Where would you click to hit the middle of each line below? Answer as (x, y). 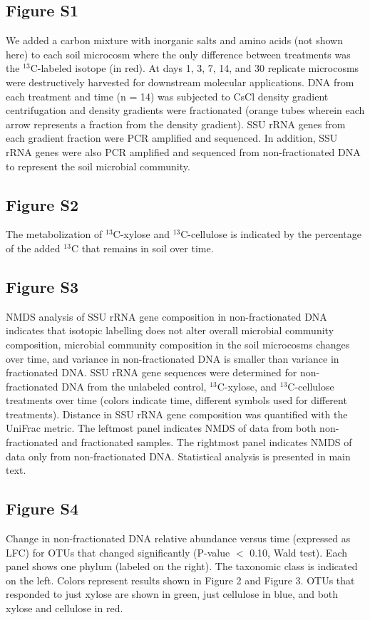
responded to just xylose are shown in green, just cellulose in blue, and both (172, 594)
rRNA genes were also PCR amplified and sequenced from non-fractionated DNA (183, 151)
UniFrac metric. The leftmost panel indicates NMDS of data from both (161, 428)
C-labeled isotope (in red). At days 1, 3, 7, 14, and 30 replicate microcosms (195, 68)
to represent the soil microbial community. (98, 166)
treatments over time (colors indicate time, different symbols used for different (176, 400)
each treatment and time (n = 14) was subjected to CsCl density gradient (167, 96)
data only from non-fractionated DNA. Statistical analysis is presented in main (178, 456)
